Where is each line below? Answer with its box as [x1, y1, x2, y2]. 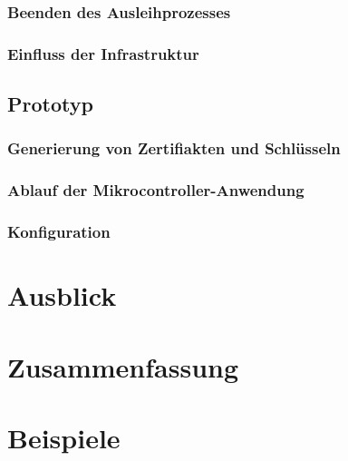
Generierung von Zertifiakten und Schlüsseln [7, 137, 341, 160]
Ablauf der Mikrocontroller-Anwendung [7, 179, 304, 201]
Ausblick [7, 277, 117, 314]
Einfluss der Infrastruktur [7, 42, 199, 64]
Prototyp [7, 90, 93, 118]
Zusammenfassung [7, 348, 239, 385]
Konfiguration [7, 221, 111, 243]
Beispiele [7, 418, 121, 456]
